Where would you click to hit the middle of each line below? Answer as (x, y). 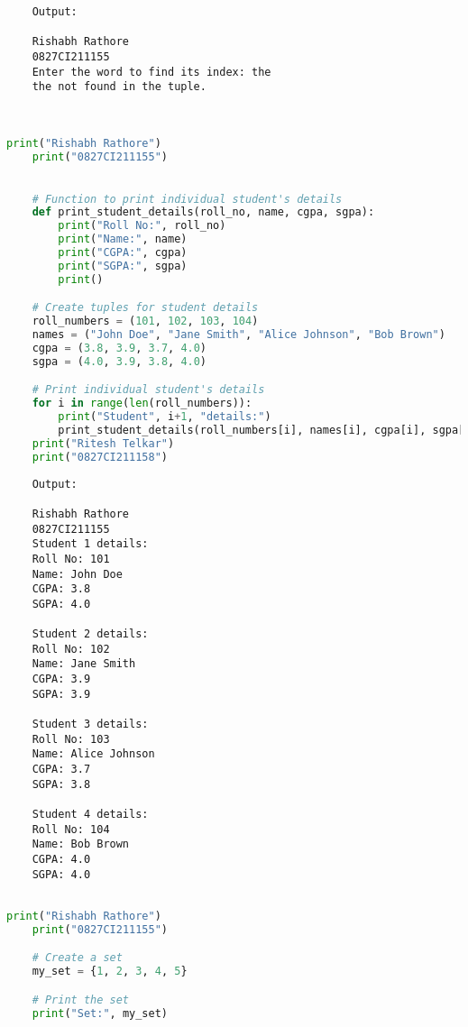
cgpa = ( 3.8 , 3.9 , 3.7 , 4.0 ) (119, 348)
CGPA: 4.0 (61, 859)
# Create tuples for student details (145, 308)
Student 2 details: (90, 634)
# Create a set (77, 958)
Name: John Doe (77, 574)
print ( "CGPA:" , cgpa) (123, 253)
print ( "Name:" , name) (123, 239)
